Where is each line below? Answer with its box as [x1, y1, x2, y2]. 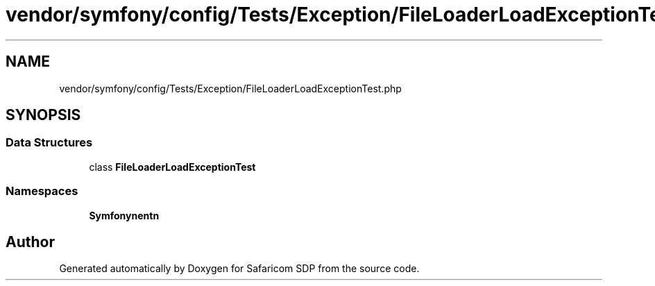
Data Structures [6, 135, 93, 150]
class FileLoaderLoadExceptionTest [89, 160, 256, 173]
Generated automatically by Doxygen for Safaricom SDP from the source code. [59, 262, 420, 275]
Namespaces [6, 184, 78, 199]
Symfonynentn [89, 209, 160, 221]
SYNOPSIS [6, 106, 81, 124]
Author [6, 233, 55, 251]
